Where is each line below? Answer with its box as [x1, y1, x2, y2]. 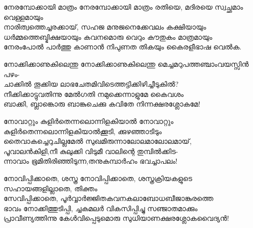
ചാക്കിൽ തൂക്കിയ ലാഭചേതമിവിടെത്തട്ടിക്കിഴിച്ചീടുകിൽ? [4, 79, 179, 89]
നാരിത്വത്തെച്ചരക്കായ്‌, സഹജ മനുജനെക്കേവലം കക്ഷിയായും [4, 21, 206, 32]
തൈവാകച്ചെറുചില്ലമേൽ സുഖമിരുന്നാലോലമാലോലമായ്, [4, 136, 192, 146]
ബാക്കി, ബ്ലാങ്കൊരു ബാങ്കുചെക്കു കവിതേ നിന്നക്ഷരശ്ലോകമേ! [4, 98, 201, 109]
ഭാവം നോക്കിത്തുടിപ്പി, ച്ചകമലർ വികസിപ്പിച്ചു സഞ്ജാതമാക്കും [4, 202, 198, 213]
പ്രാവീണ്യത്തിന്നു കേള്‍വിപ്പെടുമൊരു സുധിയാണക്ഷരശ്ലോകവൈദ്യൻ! [4, 213, 229, 223]
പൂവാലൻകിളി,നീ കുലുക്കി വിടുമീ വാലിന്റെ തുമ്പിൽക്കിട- [4, 145, 178, 156]
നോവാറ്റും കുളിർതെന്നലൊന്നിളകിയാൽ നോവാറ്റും [4, 115, 174, 126]
